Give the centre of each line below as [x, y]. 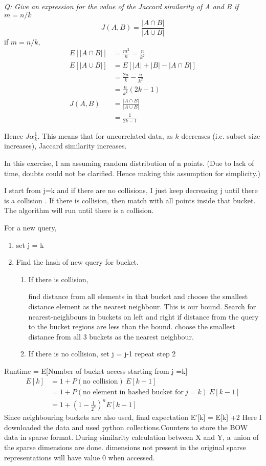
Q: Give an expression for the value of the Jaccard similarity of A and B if [121, 6]
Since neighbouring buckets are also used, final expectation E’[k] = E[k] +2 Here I [133, 417]
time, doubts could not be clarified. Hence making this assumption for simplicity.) [132, 173]
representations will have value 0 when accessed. [80, 457]
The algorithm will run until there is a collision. [79, 210]
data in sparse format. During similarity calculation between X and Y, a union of [131, 437]
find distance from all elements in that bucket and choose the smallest [138, 296]
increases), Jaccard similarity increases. [65, 146]
